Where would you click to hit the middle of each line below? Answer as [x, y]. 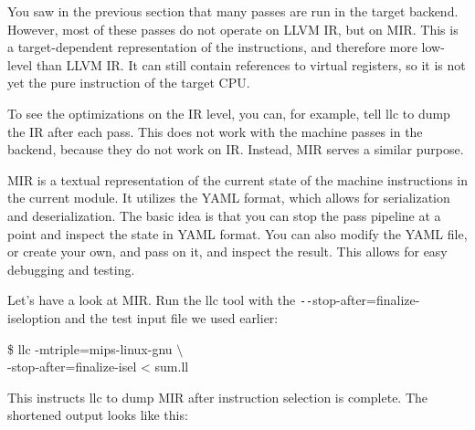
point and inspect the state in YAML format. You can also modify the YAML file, [237, 233]
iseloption [34, 317]
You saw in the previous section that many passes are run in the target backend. [233, 11]
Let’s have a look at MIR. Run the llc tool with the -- [160, 300]
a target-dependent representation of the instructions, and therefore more [212, 47]
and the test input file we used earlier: [172, 317]
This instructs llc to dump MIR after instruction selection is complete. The [218, 397]
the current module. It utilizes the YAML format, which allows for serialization [229, 198]
